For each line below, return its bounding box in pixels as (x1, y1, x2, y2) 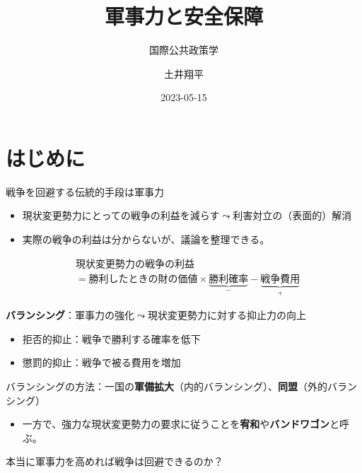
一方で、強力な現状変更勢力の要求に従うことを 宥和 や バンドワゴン (22, 416, 329, 431)
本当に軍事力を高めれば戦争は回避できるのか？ (6, 454, 223, 469)
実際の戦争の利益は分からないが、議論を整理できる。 (22, 232, 270, 247)
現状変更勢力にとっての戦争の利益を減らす (22, 208, 220, 223)
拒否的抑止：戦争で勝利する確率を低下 (22, 331, 201, 346)
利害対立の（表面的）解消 (233, 208, 352, 223)
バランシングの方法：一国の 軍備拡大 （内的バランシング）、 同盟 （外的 (6, 378, 327, 393)
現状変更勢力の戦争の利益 (75, 259, 194, 269)
